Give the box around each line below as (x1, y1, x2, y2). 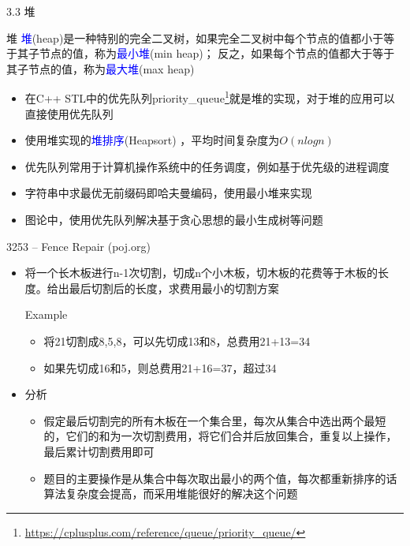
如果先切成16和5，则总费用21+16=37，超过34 (43, 359, 277, 376)
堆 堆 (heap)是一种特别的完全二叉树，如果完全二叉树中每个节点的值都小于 (6, 29, 384, 46)
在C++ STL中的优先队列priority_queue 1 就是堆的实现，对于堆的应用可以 (24, 88, 395, 107)
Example (24, 306, 68, 323)
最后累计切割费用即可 (43, 443, 155, 459)
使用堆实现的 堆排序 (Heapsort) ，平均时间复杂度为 (24, 132, 280, 148)
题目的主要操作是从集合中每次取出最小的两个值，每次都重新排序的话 (43, 469, 397, 486)
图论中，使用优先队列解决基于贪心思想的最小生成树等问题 (24, 211, 323, 227)
